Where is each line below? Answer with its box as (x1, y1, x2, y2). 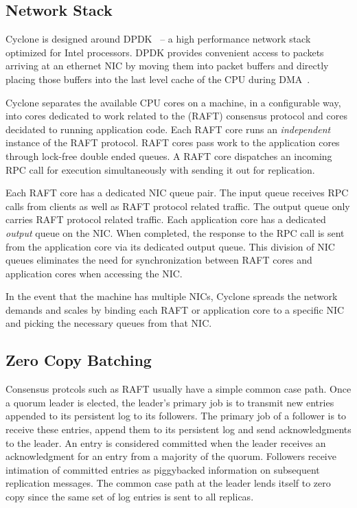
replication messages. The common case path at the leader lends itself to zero (5, 476, 331, 490)
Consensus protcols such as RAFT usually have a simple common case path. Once (5, 382, 352, 396)
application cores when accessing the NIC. (5, 266, 183, 280)
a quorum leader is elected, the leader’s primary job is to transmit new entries (5, 395, 334, 409)
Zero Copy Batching (5, 349, 152, 371)
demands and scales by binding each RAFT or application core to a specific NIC (5, 302, 345, 316)
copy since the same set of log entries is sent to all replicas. (5, 489, 254, 504)
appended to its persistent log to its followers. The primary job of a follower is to (5, 408, 347, 423)
